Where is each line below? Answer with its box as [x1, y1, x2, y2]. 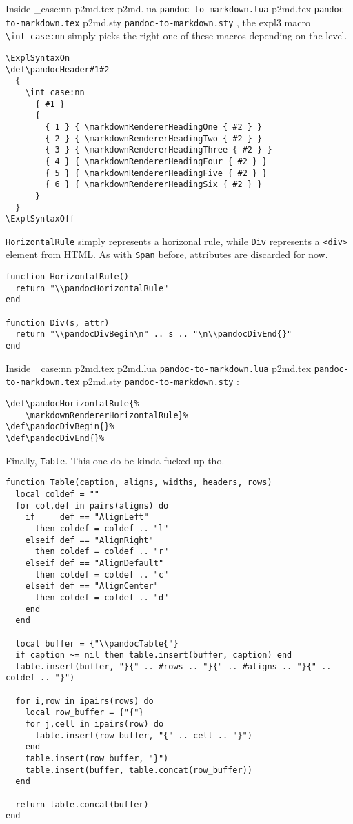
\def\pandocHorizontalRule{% [6, 399, 139, 409]
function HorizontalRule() [6, 272, 129, 282]
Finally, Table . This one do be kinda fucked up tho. [6, 453, 225, 467]
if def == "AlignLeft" [25, 512, 149, 522]
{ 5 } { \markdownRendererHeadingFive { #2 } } [45, 168, 268, 178]
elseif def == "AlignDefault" [25, 558, 164, 568]
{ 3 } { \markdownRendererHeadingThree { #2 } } [45, 145, 272, 155]
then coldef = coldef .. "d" [34, 592, 169, 602]
